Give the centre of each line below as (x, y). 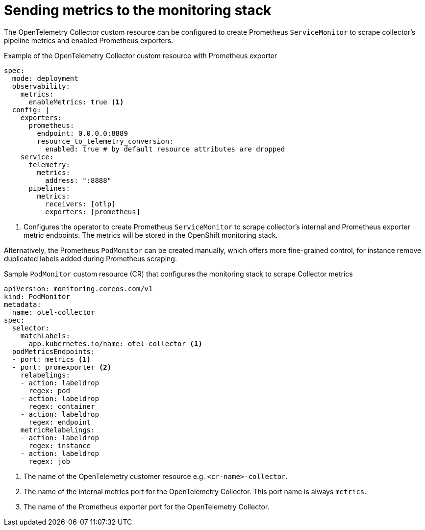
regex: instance (60, 445)
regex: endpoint (60, 422)
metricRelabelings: (58, 430)
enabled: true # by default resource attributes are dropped (165, 149)
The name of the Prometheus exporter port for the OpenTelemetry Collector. (147, 506)
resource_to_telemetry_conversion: (105, 141)
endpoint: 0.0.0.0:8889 (82, 133)
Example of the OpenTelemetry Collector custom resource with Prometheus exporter (141, 55)
